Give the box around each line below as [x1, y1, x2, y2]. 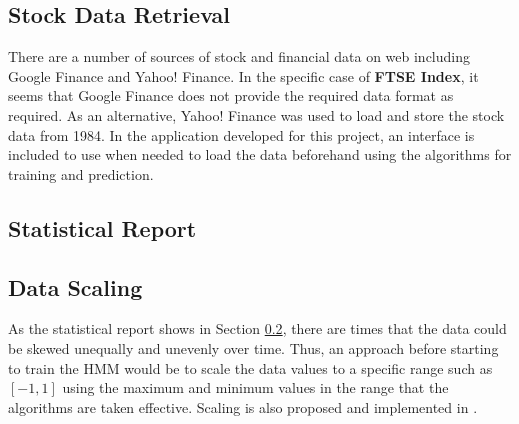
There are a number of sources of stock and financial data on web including [8, 46, 470, 67]
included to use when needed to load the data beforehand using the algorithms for [8, 144, 512, 165]
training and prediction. [8, 163, 154, 184]
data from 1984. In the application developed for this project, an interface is [8, 124, 475, 145]
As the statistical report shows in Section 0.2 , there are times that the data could [8, 318, 507, 339]
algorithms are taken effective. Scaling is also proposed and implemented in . [8, 396, 478, 417]
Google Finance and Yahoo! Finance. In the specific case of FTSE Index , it [8, 65, 479, 86]
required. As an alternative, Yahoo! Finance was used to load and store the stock [8, 104, 505, 125]
